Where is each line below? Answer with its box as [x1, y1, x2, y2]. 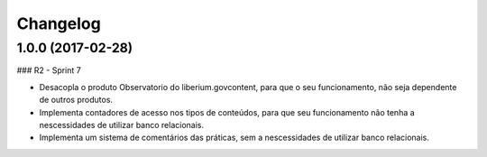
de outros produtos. [39, 95, 113, 106]
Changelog [16, 14, 101, 33]
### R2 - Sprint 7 [16, 65, 81, 76]
